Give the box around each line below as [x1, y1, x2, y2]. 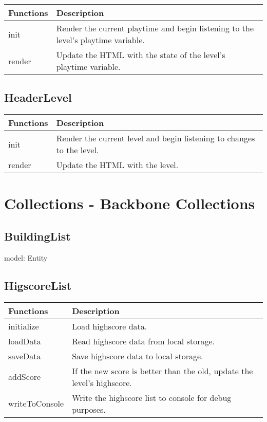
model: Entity [4, 252, 48, 263]
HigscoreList [4, 277, 72, 293]
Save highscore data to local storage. [72, 350, 203, 362]
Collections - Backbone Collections [4, 193, 255, 214]
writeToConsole [8, 397, 64, 410]
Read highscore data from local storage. [72, 335, 215, 347]
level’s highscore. [72, 376, 132, 389]
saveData [8, 350, 41, 362]
